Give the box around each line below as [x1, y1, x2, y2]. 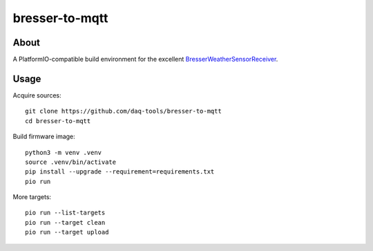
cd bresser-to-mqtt [25, 117, 91, 124]
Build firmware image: [12, 132, 75, 141]
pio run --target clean [25, 219, 106, 226]
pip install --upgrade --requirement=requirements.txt [25, 168, 215, 176]
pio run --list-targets [25, 209, 106, 217]
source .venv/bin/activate [25, 158, 117, 166]
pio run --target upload [25, 228, 109, 236]
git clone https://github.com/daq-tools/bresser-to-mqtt [25, 107, 222, 115]
